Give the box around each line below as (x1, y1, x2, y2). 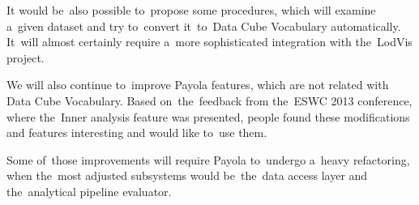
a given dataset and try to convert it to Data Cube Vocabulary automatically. (6, 17, 401, 34)
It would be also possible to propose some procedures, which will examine (6, 2, 376, 18)
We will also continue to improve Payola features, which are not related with (6, 76, 389, 93)
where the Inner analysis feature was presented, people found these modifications (6, 108, 410, 125)
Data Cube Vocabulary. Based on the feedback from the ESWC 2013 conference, (6, 92, 413, 109)
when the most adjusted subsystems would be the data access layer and (6, 167, 368, 184)
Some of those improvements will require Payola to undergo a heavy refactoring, (6, 151, 410, 168)
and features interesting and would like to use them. (6, 124, 267, 141)
